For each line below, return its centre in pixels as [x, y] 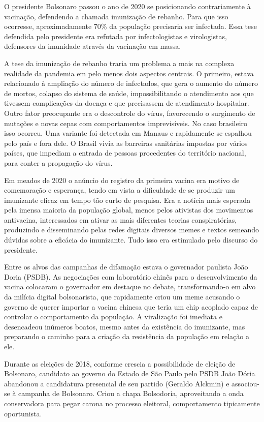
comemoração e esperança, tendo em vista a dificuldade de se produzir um [120, 190]
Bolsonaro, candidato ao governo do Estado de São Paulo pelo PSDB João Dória [130, 373]
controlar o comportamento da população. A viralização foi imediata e [113, 316]
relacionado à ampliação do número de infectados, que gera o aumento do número [131, 83]
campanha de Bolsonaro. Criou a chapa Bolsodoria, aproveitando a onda [131, 393]
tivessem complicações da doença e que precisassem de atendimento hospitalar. [127, 103]
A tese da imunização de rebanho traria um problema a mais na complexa [119, 63]
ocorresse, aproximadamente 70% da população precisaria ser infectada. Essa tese [130, 26]
